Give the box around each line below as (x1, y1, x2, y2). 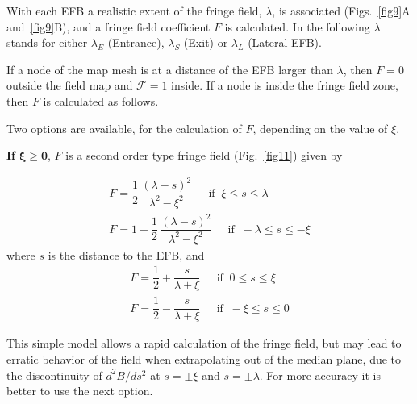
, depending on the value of (252, 119, 388, 136)
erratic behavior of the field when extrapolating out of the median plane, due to (6, 351, 402, 367)
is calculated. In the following (224, 18, 370, 35)
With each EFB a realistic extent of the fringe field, (6, 2, 262, 19)
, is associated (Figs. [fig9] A (272, 2, 411, 19)
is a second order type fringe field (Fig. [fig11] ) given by (65, 147, 343, 164)
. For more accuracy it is (259, 366, 381, 383)
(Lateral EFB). (248, 34, 322, 51)
